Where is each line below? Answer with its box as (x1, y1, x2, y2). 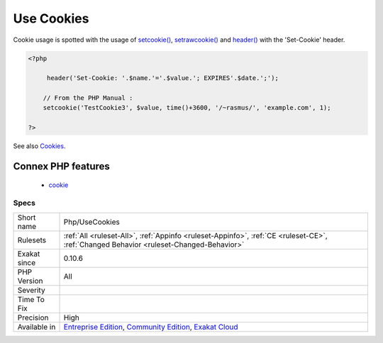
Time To (17, 294, 45, 304)
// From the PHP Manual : (43, 94, 133, 102)
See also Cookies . (13, 142, 66, 150)
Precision (17, 313, 49, 322)
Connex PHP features (13, 160, 110, 173)
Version (17, 276, 43, 286)
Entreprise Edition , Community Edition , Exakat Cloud (63, 322, 238, 332)
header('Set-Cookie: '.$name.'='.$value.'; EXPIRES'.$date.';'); (46, 74, 279, 82)
